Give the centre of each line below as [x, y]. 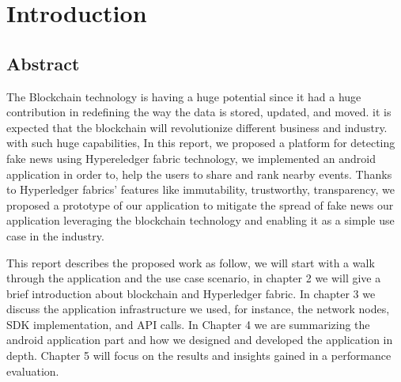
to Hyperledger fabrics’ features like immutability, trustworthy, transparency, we [201, 189]
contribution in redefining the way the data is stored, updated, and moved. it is [199, 112]
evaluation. [33, 371]
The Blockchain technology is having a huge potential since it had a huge [184, 96]
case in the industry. [55, 235]
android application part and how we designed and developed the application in [200, 340]
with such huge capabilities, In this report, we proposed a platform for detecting [201, 143]
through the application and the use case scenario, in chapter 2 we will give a [194, 278]
